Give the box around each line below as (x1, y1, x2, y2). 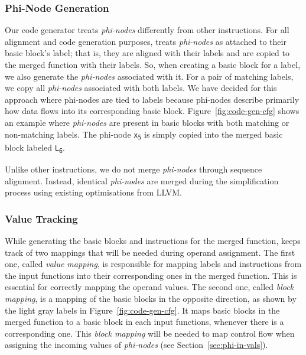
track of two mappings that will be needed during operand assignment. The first (5, 246, 295, 258)
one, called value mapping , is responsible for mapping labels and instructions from (5, 258, 302, 270)
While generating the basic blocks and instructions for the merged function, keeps (5, 234, 301, 246)
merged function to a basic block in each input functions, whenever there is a (5, 315, 284, 328)
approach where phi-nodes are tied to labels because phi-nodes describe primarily (5, 93, 300, 105)
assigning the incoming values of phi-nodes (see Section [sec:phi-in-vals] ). (5, 338, 268, 351)
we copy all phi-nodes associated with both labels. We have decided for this (5, 82, 277, 94)
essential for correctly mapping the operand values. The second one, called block (5, 281, 294, 293)
